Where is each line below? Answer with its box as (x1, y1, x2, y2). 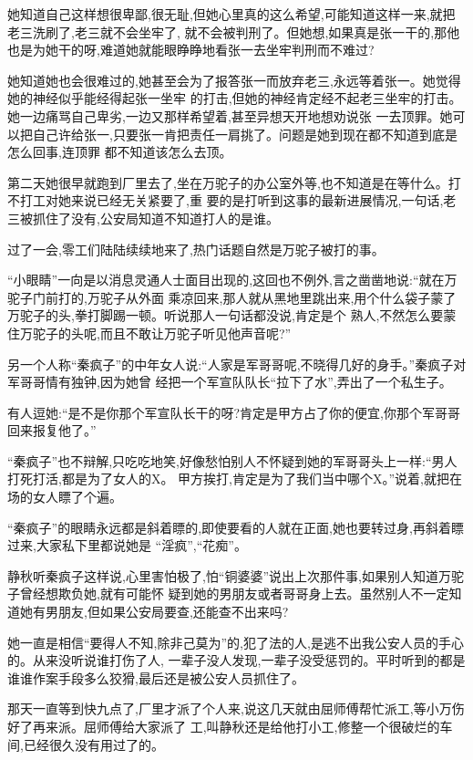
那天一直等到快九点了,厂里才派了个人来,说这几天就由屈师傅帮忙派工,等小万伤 (7, 699, 465, 718)
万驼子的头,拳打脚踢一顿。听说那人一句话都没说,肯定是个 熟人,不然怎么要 (7, 306, 444, 325)
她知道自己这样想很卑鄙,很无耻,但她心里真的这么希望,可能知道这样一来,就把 (7, 5, 456, 23)
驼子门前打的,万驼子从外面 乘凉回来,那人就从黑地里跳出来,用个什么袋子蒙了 (7, 287, 457, 307)
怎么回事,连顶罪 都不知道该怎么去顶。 (7, 142, 232, 161)
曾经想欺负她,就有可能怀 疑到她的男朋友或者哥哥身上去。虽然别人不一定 (19, 584, 449, 603)
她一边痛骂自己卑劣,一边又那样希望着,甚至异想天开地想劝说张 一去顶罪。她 (7, 106, 453, 125)
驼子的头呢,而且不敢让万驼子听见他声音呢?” (32, 323, 292, 342)
